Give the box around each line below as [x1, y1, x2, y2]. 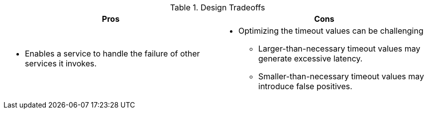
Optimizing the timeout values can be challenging [238, 26, 424, 36]
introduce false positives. [258, 81, 352, 91]
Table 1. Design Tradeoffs [170, 2, 265, 12]
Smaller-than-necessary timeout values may [258, 71, 424, 81]
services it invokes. [25, 58, 97, 68]
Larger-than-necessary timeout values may [258, 44, 421, 54]
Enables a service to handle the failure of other [25, 49, 200, 58]
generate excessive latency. [258, 54, 363, 63]
